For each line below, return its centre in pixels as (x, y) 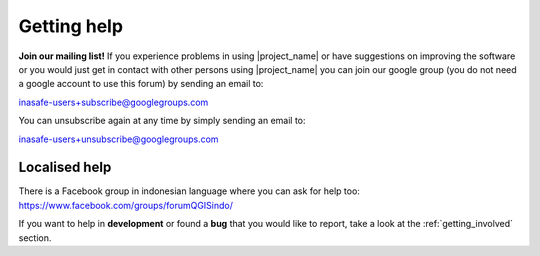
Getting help (71, 26)
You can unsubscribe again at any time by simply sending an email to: (162, 121)
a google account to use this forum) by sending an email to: (141, 84)
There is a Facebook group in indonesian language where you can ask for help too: (189, 191)
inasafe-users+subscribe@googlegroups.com (113, 102)
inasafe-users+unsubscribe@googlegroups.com (118, 139)
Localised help (65, 167)
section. (35, 237)
